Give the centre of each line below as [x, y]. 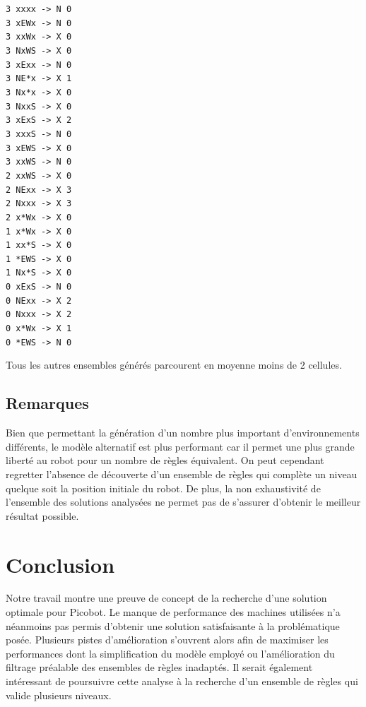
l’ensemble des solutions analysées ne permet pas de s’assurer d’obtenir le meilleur [183, 502]
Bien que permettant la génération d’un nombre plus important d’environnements [183, 433]
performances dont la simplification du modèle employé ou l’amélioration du [170, 653]
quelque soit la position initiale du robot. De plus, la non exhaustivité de [163, 488]
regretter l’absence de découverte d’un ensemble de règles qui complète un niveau [182, 474]
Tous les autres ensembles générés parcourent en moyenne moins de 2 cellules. [174, 365]
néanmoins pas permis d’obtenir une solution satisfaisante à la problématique [173, 625]
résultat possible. [42, 515]
